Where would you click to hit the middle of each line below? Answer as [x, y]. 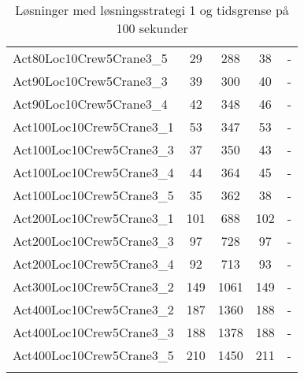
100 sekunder [152, 28]
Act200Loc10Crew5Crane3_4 [93, 264]
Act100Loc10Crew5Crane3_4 [93, 172]
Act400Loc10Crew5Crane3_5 [93, 355]
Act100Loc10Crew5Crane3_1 [93, 126]
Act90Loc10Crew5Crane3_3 [90, 81]
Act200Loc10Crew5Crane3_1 [93, 218]
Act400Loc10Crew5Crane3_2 [93, 309]
